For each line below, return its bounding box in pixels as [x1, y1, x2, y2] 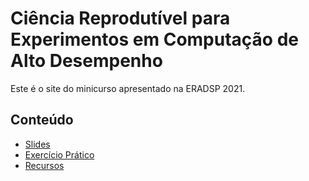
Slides [24, 138, 51, 150]
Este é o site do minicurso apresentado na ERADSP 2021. [10, 82, 246, 94]
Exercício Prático [24, 148, 95, 161]
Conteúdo [10, 112, 74, 129]
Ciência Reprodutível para [10, 7, 231, 30]
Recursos [24, 159, 65, 171]
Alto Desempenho [10, 50, 163, 72]
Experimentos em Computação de [10, 28, 299, 51]
